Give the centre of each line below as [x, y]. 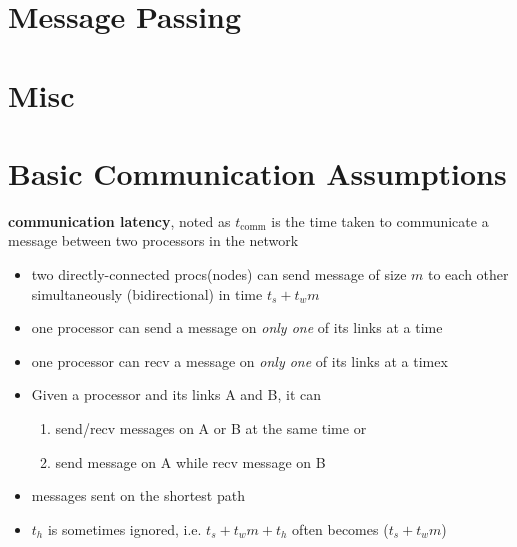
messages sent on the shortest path [138, 495]
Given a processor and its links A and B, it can [176, 394]
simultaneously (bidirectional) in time [147, 293]
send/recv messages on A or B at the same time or [211, 428]
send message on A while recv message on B [190, 461]
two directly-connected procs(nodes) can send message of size [219, 274]
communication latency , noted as [119, 220]
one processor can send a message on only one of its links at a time [237, 327]
